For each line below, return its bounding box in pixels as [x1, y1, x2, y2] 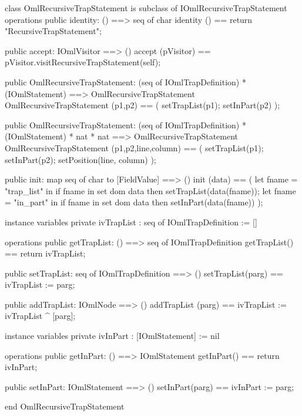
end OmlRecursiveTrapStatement [5, 400, 125, 412]
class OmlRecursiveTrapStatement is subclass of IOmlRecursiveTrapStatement [5, 2, 287, 14]
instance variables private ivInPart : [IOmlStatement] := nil [5, 330, 220, 342]
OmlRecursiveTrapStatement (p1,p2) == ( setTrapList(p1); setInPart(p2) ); [5, 99, 280, 111]
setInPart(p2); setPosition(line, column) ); [5, 153, 156, 165]
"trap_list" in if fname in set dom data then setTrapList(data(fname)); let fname [5, 184, 296, 197]
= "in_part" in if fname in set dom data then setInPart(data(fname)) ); [5, 196, 263, 208]
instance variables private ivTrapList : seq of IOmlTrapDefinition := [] [5, 215, 257, 228]
